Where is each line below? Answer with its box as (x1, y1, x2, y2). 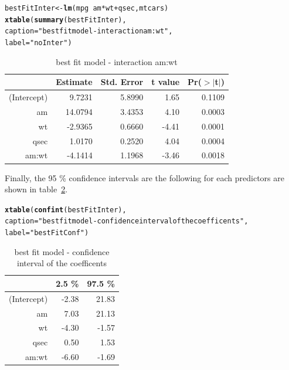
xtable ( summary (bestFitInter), (5, 15, 127, 24)
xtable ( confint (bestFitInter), (5, 205, 127, 214)
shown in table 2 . (5, 183, 68, 195)
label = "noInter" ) (5, 38, 72, 47)
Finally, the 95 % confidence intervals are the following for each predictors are (5, 171, 284, 184)
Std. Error (100, 76, 144, 88)
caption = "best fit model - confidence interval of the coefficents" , (5, 217, 249, 226)
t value (151, 76, 180, 88)
